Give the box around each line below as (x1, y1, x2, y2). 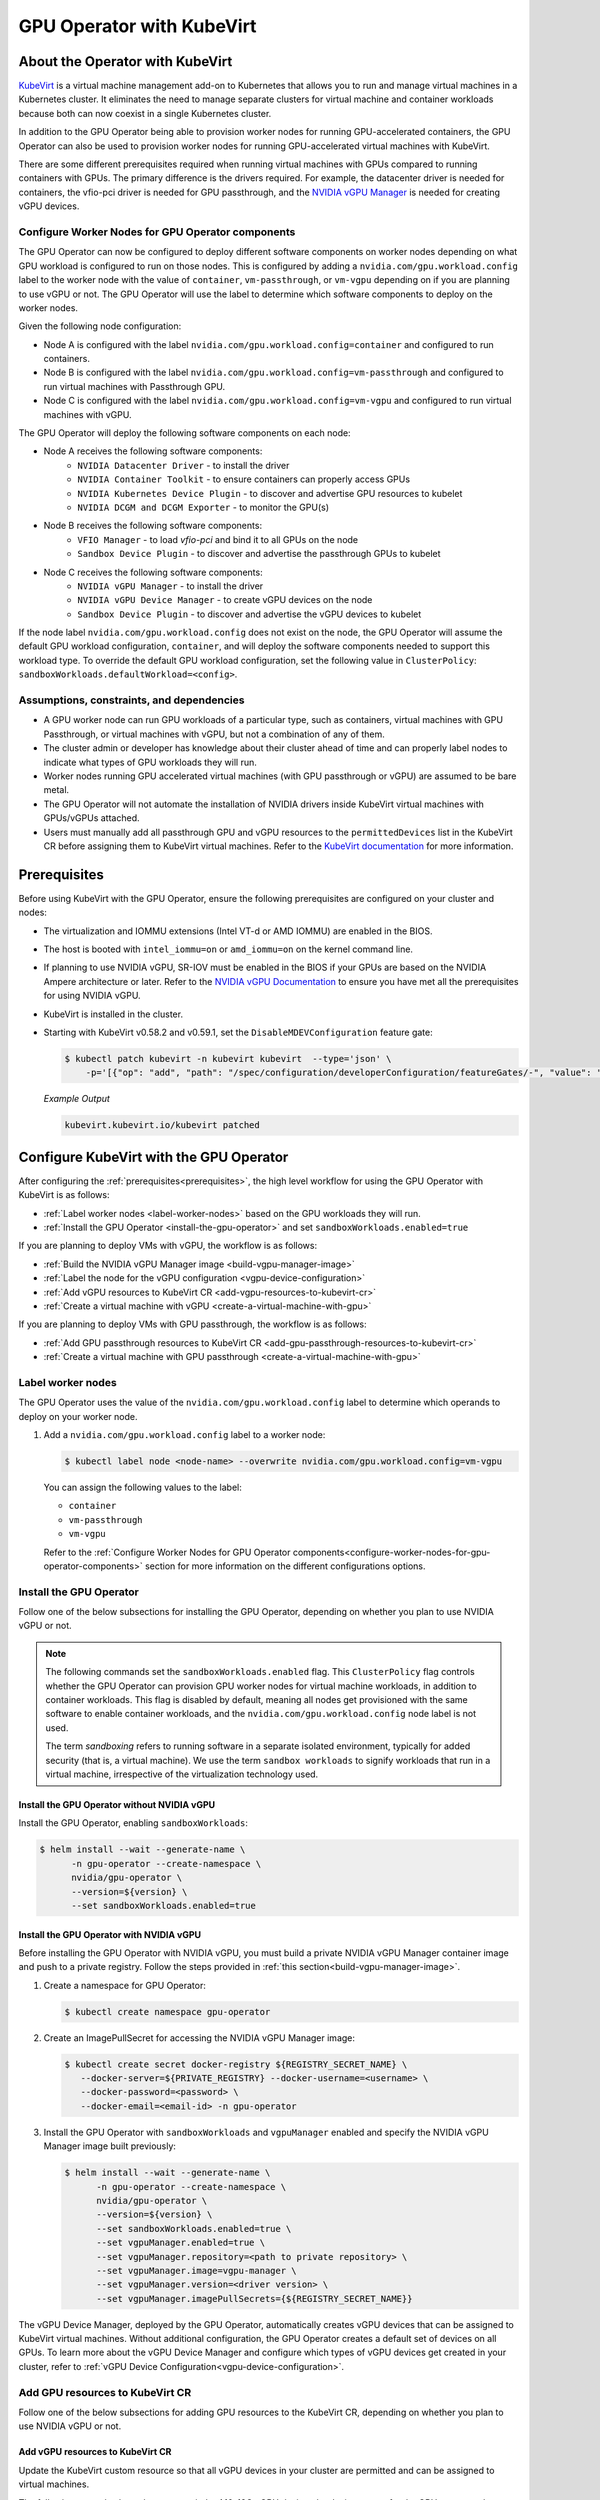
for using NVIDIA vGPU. (43, 990, 141, 1002)
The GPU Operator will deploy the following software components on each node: (18, 427, 351, 439)
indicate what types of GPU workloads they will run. (43, 756, 257, 768)
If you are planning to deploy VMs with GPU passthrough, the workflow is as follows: (18, 1318, 367, 1330)
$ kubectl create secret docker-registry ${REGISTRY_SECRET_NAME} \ (64, 2058, 408, 2070)
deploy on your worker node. (18, 1410, 138, 1422)
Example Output (43, 1093, 110, 1105)
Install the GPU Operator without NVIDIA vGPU (18, 1798, 215, 1810)
